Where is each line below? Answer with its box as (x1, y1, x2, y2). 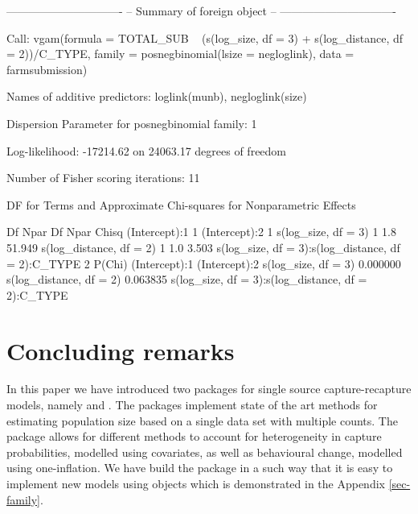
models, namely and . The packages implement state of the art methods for (6, 396, 378, 413)
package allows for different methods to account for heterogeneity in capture (6, 428, 382, 445)
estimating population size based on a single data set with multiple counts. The (6, 412, 398, 429)
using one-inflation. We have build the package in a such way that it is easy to (6, 459, 393, 476)
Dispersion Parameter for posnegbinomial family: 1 (6, 114, 257, 131)
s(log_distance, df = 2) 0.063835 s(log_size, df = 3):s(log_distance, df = (6, 271, 367, 288)
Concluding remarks (6, 334, 235, 367)
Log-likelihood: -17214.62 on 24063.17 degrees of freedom (6, 142, 287, 159)
